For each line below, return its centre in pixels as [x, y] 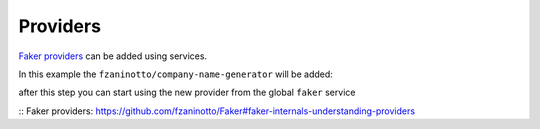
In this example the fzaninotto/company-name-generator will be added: [176, 74]
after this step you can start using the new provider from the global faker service [187, 92]
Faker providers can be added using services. [113, 56]
